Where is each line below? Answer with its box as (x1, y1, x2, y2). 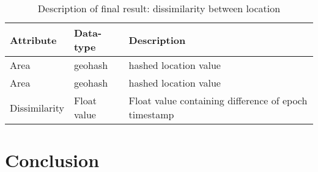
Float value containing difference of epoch (128, 93, 308, 107)
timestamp (128, 107, 174, 121)
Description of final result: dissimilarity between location (37, 1, 281, 15)
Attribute (10, 32, 57, 47)
